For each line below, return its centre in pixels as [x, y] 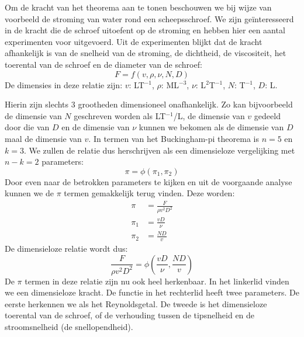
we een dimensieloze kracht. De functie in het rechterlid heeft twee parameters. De [152, 292]
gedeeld [267, 115]
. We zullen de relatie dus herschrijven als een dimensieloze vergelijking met [159, 150]
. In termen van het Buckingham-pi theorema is [174, 138]
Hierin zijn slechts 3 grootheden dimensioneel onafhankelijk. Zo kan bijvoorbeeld [149, 104]
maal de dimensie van [43, 138]
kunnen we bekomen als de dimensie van [211, 127]
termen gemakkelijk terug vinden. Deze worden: [149, 193]
